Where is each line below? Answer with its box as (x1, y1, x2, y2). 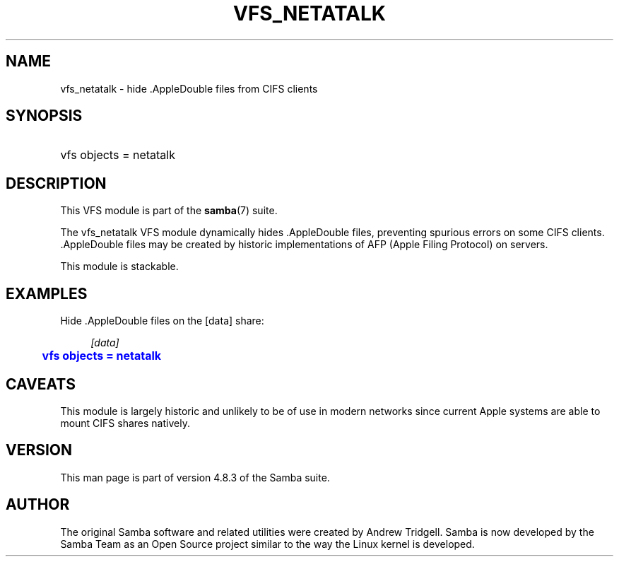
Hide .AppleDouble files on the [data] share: (60, 315, 264, 327)
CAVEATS (6, 375, 76, 393)
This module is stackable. (60, 260, 179, 273)
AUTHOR (6, 496, 70, 514)
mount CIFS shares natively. (60, 416, 190, 429)
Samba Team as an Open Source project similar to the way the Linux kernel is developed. (60, 537, 475, 550)
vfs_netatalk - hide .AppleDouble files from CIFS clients (60, 82, 318, 95)
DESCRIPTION (6, 174, 107, 192)
